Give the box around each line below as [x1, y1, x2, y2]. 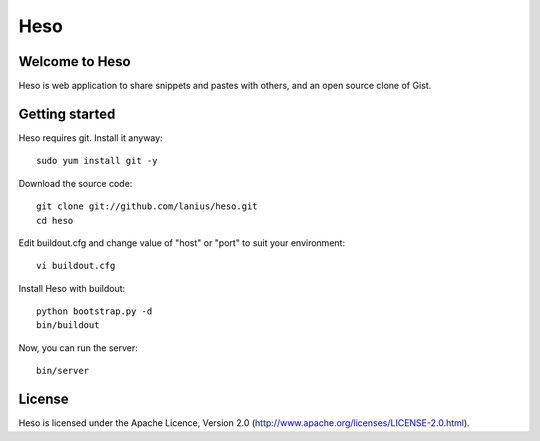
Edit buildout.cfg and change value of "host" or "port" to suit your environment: [18, 236, 345, 249]
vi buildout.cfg [36, 260, 116, 272]
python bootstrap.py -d [36, 306, 153, 317]
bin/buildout [36, 320, 100, 331]
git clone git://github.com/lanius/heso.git [36, 201, 259, 212]
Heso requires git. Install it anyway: [18, 131, 164, 144]
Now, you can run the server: [18, 341, 139, 354]
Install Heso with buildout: [18, 282, 126, 294]
